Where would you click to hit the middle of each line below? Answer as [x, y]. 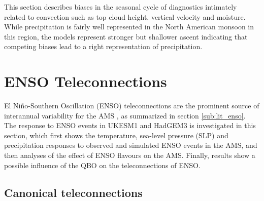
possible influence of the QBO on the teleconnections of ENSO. [102, 165]
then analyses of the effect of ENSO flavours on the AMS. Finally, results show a [130, 155]
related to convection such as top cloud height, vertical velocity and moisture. [125, 16]
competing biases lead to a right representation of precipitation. [103, 46]
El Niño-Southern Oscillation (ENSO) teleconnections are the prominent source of [132, 106]
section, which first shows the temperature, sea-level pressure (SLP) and [116, 135]
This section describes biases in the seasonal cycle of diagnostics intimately [121, 7]
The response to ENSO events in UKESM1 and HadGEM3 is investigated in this [130, 125]
